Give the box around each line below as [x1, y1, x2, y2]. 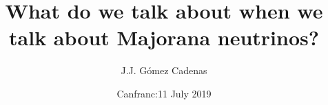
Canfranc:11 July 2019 [116, 86, 212, 100]
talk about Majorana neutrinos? [9, 23, 319, 51]
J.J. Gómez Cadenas [121, 63, 207, 78]
